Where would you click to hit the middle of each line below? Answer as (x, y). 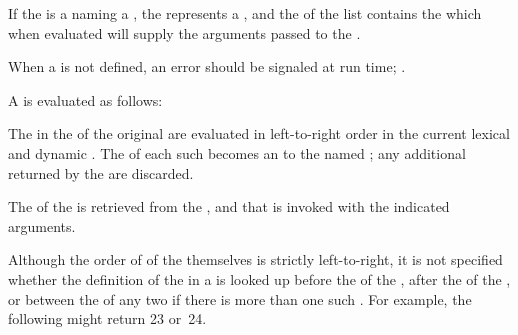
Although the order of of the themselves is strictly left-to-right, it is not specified (255, 259)
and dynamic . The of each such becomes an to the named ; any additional (237, 152)
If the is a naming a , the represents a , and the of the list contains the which (245, 13)
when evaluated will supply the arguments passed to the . (184, 32)
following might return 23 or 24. (107, 318)
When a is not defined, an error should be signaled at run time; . (207, 66)
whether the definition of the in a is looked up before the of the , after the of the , (259, 278)
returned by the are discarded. (101, 172)
